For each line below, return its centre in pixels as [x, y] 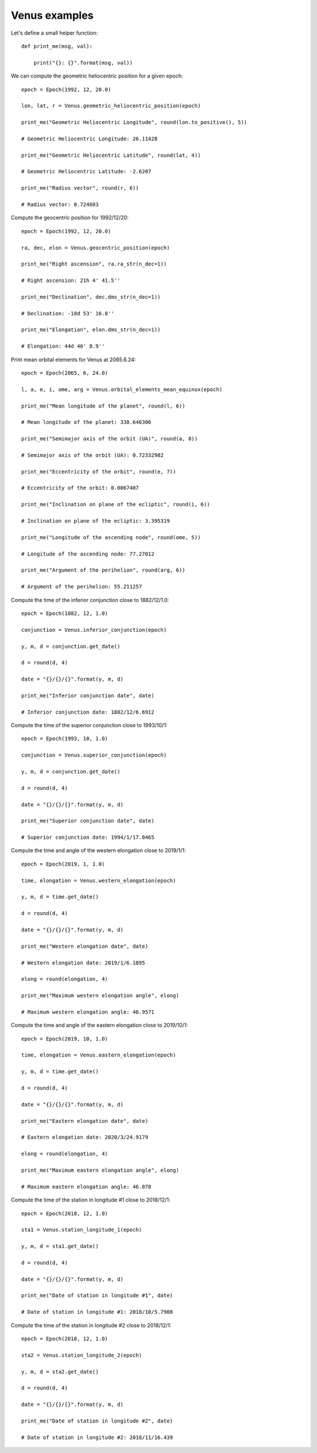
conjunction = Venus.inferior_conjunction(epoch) [94, 630]
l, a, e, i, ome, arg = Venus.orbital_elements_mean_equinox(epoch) [122, 389]
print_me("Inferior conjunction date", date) [88, 695]
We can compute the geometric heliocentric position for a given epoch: [97, 76]
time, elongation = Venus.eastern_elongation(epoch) [99, 1055]
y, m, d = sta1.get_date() [60, 1246]
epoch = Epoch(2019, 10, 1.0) [65, 1039]
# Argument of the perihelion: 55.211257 [82, 587]
